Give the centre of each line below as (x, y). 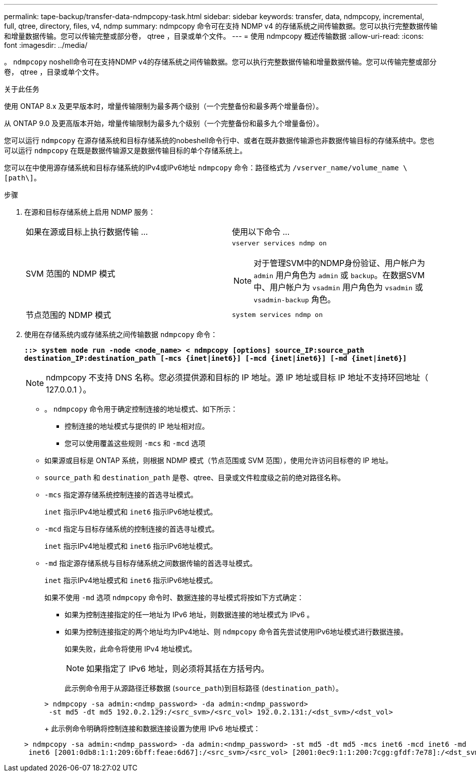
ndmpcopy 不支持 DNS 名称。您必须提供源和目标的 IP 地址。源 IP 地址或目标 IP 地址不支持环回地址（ (237, 377)
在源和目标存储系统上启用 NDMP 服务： (90, 212)
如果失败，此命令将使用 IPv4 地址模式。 (131, 649)
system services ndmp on (278, 314)
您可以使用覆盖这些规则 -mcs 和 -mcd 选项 (135, 443)
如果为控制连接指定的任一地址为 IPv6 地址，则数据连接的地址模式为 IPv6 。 (189, 615)
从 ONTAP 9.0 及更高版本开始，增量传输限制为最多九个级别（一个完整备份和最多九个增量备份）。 (164, 123)
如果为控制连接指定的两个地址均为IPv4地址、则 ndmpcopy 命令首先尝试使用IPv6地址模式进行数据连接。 (236, 632)
